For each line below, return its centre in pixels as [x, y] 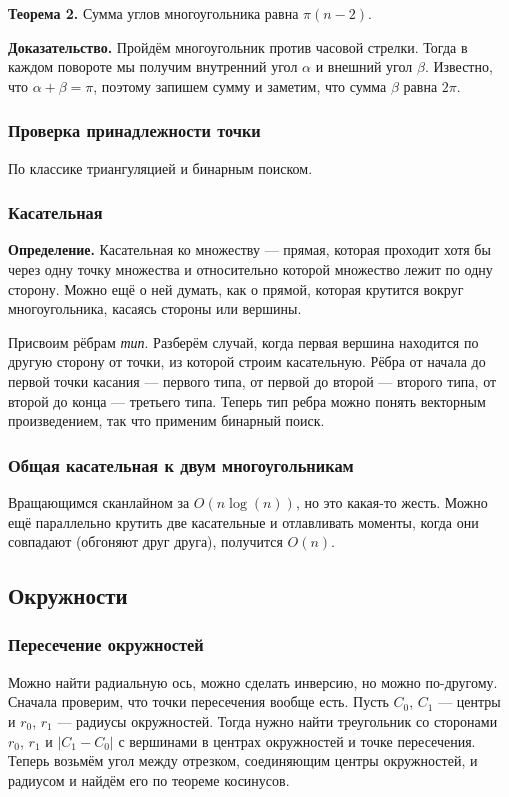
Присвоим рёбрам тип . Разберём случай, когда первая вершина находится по [243, 341]
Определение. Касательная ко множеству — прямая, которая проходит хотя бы [249, 249]
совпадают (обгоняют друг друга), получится [145, 541]
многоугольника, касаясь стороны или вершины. [155, 308]
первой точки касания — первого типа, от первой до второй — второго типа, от [252, 380]
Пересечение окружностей [106, 644]
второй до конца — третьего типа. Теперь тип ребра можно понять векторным [247, 400]
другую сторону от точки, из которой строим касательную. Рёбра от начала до [247, 361]
